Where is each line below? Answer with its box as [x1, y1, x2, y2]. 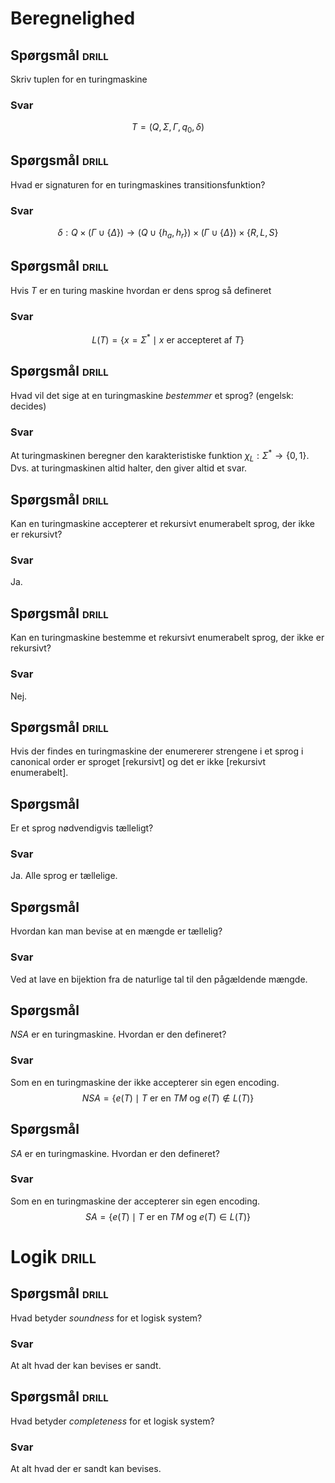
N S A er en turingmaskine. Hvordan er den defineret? [10, 1028, 227, 1041]
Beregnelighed [10, 7, 136, 30]
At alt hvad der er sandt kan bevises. [10, 1463, 162, 1475]
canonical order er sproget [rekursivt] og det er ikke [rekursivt [10, 756, 267, 768]
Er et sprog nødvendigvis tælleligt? [10, 822, 154, 834]
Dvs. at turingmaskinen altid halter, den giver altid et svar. [10, 462, 248, 474]
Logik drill [10, 1245, 97, 1268]
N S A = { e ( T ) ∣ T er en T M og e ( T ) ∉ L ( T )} [81, 1092, 255, 1104]
